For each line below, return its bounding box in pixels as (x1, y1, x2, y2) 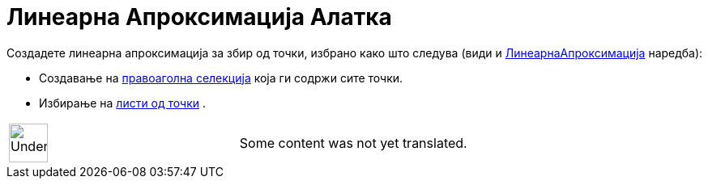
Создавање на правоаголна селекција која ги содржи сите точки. (39, 70, 403, 85)
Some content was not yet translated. (239, 134, 467, 151)
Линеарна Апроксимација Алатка (6, 3, 392, 31)
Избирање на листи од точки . (39, 95, 207, 110)
